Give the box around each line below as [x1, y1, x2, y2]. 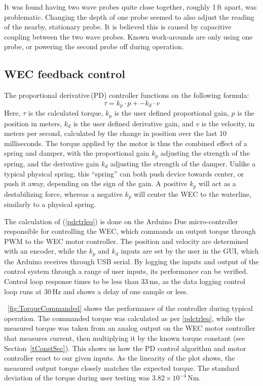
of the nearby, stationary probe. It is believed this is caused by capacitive [4, 21, 232, 32]
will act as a [198, 178, 236, 189]
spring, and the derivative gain [4, 158, 99, 168]
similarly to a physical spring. [4, 199, 96, 209]
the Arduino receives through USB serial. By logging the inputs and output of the [4, 256, 259, 266]
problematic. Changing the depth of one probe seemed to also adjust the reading [4, 11, 254, 22]
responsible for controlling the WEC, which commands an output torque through [4, 226, 256, 236]
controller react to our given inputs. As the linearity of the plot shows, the [4, 353, 235, 363]
